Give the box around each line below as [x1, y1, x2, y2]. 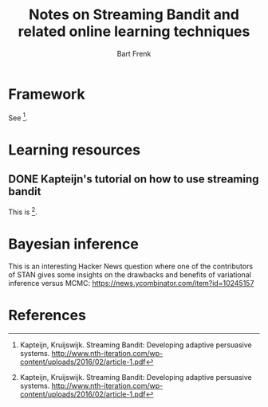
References [8, 307, 86, 324]
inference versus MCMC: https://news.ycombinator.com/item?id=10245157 [8, 278, 254, 288]
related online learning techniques [18, 22, 250, 41]
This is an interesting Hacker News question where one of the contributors [8, 261, 254, 271]
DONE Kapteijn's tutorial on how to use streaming [8, 172, 259, 186]
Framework [8, 85, 85, 103]
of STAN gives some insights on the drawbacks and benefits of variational [8, 269, 251, 280]
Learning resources [8, 141, 141, 158]
